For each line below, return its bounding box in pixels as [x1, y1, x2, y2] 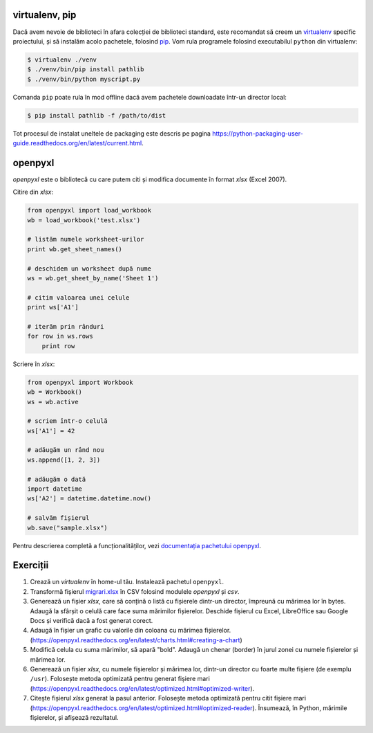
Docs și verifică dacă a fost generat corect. [30, 617, 153, 625]
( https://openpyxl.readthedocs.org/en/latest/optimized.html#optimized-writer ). [30, 684, 255, 692]
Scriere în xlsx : [12, 360, 55, 368]
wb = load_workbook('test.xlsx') [27, 216, 141, 224]
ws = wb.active [27, 398, 79, 406]
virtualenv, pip [12, 9, 77, 21]
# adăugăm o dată [27, 475, 86, 483]
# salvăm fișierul [27, 514, 90, 522]
